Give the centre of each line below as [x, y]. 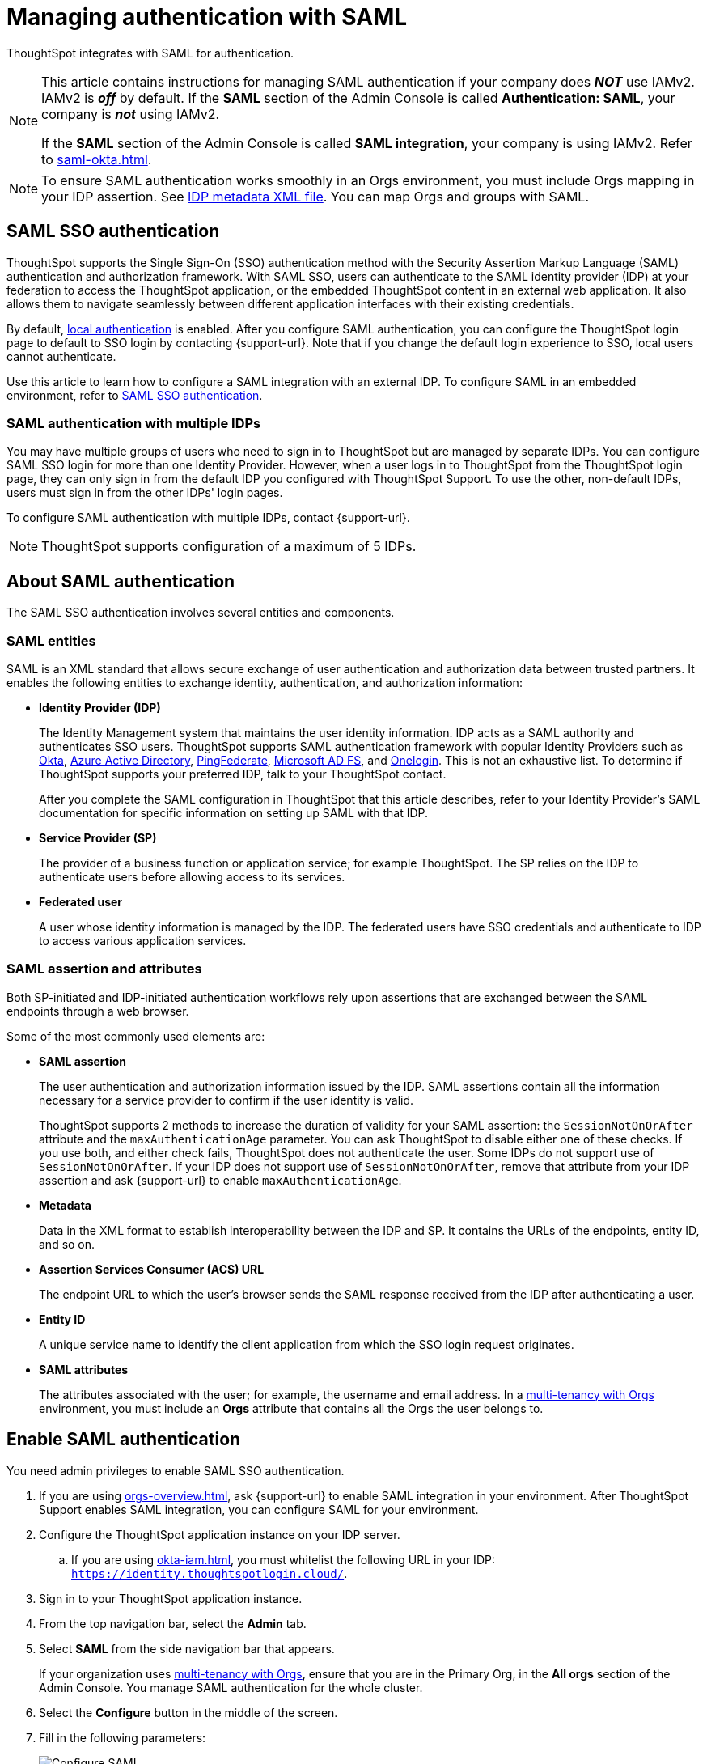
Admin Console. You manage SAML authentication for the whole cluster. [231, 1687]
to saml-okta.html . [97, 159]
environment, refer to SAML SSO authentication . [135, 395]
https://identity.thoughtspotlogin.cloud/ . [210, 1573]
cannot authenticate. [61, 356]
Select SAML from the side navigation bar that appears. [187, 1648]
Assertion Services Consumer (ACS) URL [152, 1269]
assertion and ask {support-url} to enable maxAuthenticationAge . [220, 1180]
